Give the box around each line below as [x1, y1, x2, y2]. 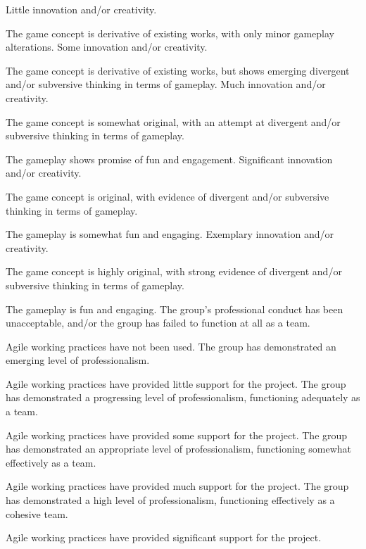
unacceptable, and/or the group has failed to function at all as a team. [6, 315, 310, 330]
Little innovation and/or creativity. [6, 2, 157, 16]
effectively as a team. [6, 455, 96, 469]
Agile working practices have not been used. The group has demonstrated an [6, 339, 336, 353]
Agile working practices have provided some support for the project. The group [6, 427, 348, 442]
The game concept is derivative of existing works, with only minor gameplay [6, 25, 334, 40]
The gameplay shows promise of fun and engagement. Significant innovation [6, 151, 333, 166]
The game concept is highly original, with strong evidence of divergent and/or [6, 264, 342, 279]
